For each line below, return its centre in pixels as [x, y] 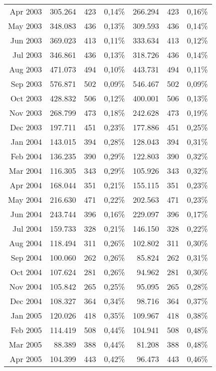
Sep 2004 [26, 257]
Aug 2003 [26, 69]
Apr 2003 [26, 11]
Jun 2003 [26, 40]
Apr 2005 [26, 359]
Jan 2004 [26, 142]
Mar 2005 [25, 344]
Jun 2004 [26, 214]
